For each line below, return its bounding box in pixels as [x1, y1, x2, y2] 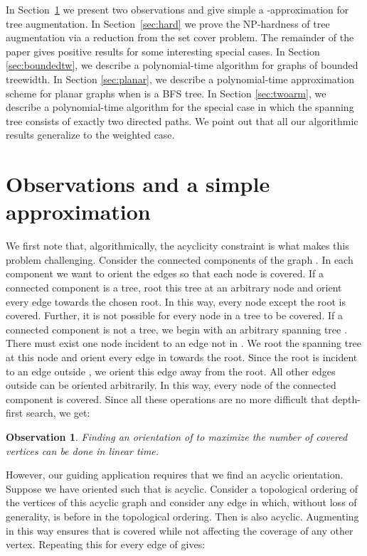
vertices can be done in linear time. [6, 443, 159, 458]
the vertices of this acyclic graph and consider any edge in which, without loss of [6, 495, 357, 510]
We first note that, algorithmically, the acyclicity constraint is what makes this [6, 238, 349, 253]
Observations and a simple [6, 169, 270, 198]
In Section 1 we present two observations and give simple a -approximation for [6, 2, 349, 16]
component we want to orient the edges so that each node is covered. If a [6, 266, 324, 281]
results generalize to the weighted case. [6, 127, 175, 142]
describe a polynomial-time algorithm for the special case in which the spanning [6, 100, 354, 114]
